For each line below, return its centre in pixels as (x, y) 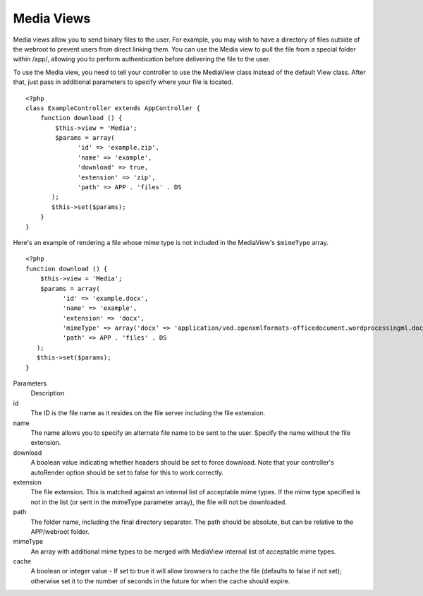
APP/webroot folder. (60, 531)
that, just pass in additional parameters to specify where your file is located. (123, 82)
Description (48, 393)
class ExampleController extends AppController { (113, 108)
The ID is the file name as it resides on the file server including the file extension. (148, 413)
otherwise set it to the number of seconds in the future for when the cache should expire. (160, 581)
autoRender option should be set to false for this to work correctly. (127, 472)
